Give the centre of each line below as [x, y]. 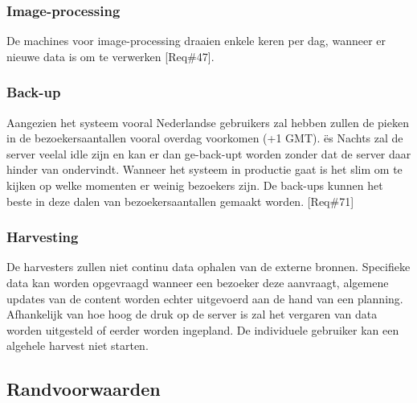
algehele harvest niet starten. [78, 345]
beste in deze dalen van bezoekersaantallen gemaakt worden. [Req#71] [180, 201]
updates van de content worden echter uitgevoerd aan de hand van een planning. [205, 298]
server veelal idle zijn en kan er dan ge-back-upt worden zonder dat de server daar [209, 153]
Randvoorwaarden [84, 389]
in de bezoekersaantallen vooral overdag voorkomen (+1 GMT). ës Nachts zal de [205, 138]
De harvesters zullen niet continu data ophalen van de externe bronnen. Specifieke [208, 267]
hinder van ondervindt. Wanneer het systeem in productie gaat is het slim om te [204, 169]
